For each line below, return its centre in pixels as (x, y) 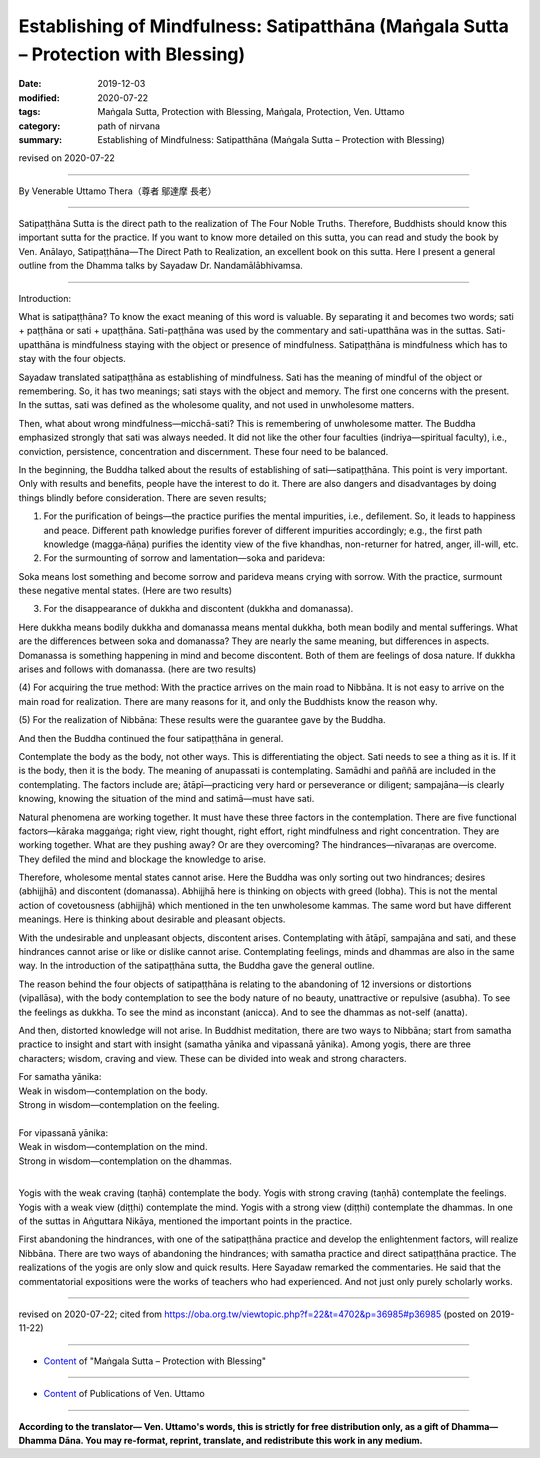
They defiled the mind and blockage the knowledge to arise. (142, 859)
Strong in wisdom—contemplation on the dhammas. (125, 1161)
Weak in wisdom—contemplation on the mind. (113, 1147)
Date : (30, 84)
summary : (40, 139)
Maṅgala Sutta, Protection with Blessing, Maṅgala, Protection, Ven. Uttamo (251, 112)
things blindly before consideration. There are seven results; (142, 497)
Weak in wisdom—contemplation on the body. (113, 1091)
